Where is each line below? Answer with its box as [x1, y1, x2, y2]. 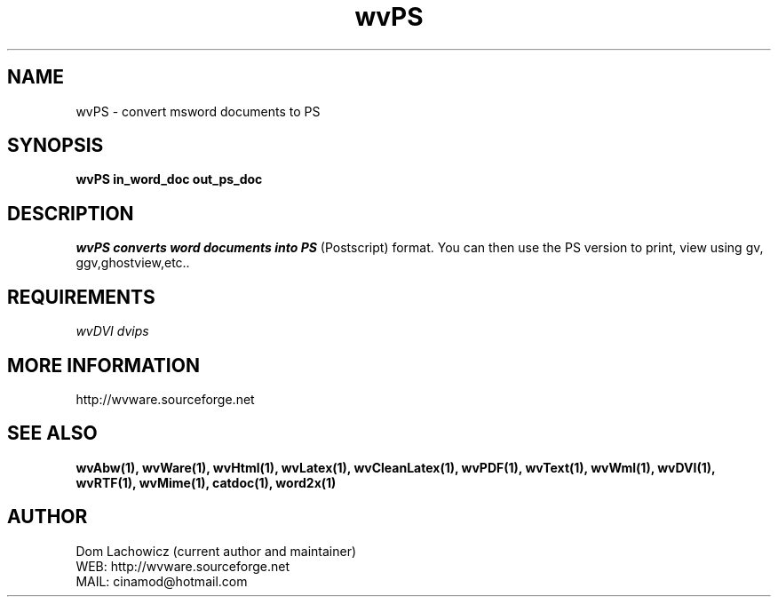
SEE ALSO [7, 422, 98, 445]
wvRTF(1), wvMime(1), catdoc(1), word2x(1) [75, 474, 337, 490]
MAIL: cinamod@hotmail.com [75, 573, 248, 589]
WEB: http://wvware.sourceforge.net [75, 558, 290, 574]
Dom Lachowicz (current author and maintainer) [75, 543, 357, 559]
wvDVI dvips [75, 323, 149, 339]
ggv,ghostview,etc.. [75, 255, 190, 271]
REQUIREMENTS [7, 285, 155, 308]
